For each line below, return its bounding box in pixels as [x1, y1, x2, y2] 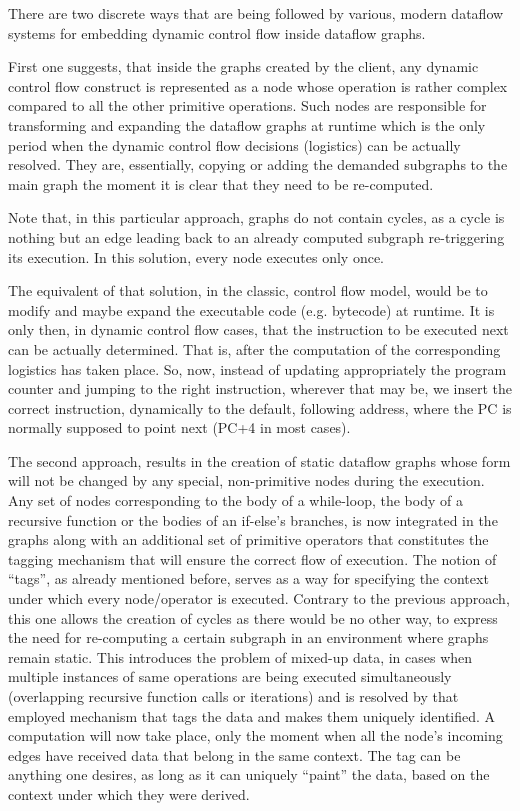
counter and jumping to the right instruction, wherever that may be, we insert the [8, 378, 513, 399]
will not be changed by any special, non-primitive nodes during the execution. [8, 470, 485, 491]
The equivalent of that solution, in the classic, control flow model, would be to [8, 280, 488, 301]
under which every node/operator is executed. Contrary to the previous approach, [8, 588, 510, 609]
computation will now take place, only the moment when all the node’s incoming [8, 725, 503, 746]
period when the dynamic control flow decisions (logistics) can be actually [8, 134, 461, 155]
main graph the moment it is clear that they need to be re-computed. [8, 173, 434, 194]
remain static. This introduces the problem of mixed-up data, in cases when [8, 646, 473, 667]
